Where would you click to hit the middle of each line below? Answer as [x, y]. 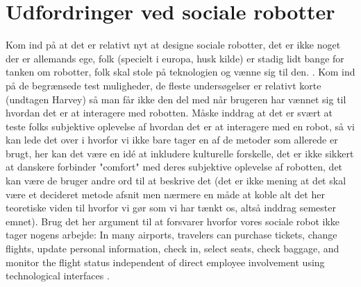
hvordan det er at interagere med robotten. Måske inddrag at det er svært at [169, 113]
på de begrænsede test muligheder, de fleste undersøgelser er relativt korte [163, 85]
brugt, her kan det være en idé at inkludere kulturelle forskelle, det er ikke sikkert [180, 153]
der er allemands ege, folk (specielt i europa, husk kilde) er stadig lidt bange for [175, 58]
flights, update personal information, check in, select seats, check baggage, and [173, 249]
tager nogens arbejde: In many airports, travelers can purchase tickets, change [171, 235]
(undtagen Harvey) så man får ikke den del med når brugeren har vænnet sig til [176, 99]
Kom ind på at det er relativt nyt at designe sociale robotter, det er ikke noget [173, 45]
